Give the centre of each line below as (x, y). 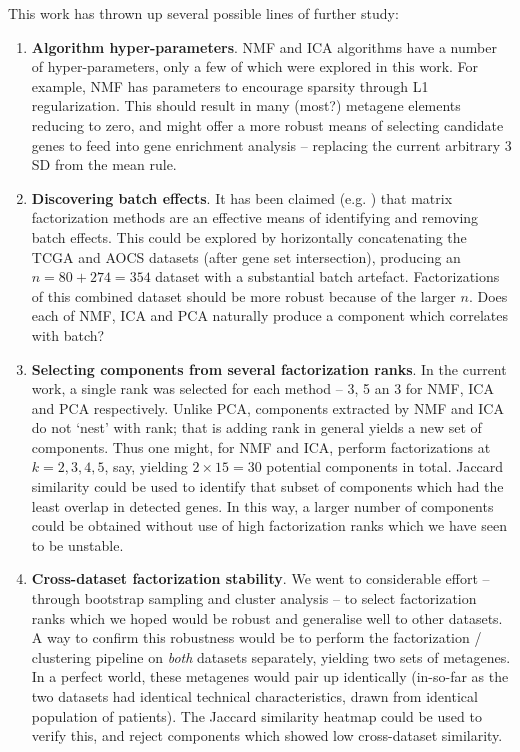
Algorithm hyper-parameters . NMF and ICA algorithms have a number (264, 46)
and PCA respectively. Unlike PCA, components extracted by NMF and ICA (267, 407)
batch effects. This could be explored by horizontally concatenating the (249, 236)
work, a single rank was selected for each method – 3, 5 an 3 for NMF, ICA (262, 388)
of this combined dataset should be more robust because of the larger (243, 295)
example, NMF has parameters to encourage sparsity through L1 (230, 85)
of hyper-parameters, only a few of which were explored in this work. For (255, 66)
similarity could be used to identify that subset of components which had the (267, 486)
